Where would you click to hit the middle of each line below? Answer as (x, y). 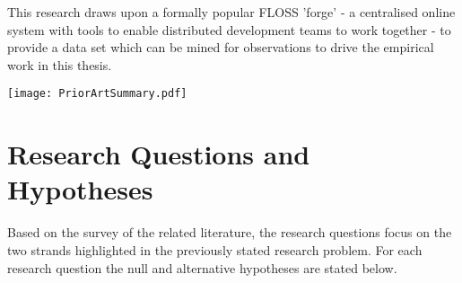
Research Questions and (159, 154)
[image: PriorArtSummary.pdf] (97, 94)
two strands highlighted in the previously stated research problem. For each (215, 249)
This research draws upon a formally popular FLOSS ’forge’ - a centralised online (231, 12)
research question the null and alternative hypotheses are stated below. (202, 267)
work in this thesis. (60, 64)
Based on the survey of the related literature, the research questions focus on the (230, 232)
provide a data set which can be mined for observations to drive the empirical (221, 47)
